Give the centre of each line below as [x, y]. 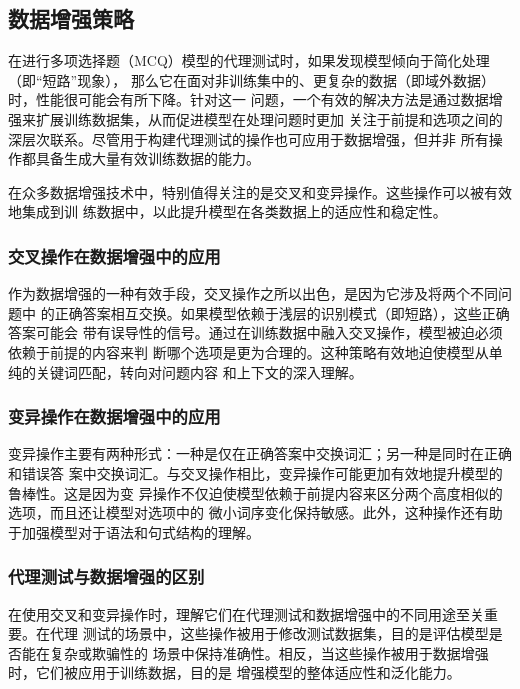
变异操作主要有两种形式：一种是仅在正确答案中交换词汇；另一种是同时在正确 [260, 453]
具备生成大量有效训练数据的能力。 [147, 158]
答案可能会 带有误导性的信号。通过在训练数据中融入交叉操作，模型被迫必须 [255, 332]
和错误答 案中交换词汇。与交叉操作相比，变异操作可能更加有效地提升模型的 [255, 472]
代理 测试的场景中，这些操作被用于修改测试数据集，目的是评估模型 [269, 633]
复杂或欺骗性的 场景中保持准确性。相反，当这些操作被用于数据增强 [269, 652]
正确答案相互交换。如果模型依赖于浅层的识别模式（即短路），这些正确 [282, 312]
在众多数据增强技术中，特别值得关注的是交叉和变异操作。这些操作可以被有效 [260, 191]
